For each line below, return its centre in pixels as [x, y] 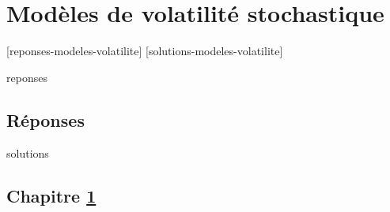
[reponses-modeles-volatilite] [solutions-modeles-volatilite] [145, 51]
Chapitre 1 [51, 195]
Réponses [45, 119]
